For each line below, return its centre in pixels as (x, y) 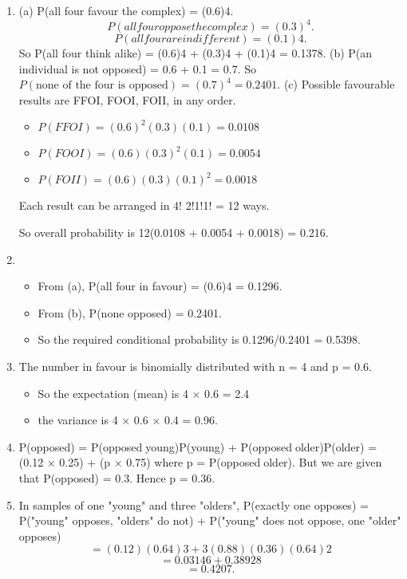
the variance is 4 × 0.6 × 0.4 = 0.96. (128, 420)
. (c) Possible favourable (336, 84)
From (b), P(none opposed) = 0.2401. (130, 312)
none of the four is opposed (102, 86)
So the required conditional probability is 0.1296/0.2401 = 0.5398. (199, 339)
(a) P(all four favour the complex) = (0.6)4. (126, 10)
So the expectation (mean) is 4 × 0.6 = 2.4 (144, 393)
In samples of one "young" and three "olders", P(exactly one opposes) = (194, 504)
